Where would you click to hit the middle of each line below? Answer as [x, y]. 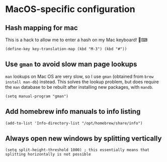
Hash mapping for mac [41, 28]
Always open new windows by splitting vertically [83, 139]
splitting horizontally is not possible [48, 154]
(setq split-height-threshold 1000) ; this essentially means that [77, 150]
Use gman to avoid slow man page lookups [71, 64]
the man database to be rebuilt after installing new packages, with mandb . [79, 87]
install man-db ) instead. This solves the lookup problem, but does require [82, 82]
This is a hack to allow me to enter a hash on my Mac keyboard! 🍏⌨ [76, 40]
